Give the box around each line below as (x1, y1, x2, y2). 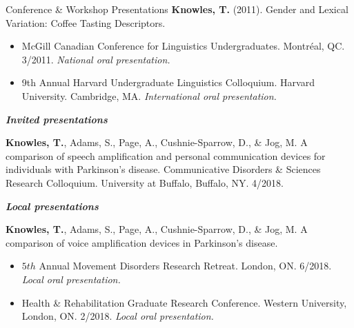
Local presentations (6, 198, 99, 213)
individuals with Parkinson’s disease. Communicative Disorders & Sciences (6, 162, 321, 176)
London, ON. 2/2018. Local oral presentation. (21, 309, 214, 323)
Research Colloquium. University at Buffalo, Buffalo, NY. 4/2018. (6, 175, 284, 189)
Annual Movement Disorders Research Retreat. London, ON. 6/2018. (39, 258, 332, 273)
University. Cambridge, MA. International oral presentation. (21, 88, 277, 103)
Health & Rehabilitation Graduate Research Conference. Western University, (21, 295, 347, 309)
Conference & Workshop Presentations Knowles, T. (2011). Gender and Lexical (6, 2, 348, 16)
